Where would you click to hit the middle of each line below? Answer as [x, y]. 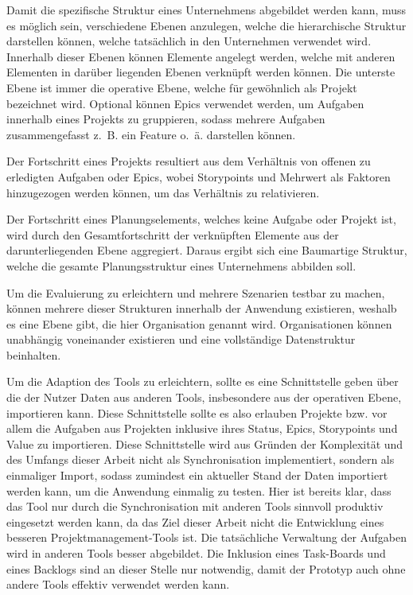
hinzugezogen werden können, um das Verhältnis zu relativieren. [163, 192]
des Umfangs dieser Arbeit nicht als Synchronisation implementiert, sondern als [201, 459]
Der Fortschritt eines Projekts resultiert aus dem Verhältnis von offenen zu [189, 161]
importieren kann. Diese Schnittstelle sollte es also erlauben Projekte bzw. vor [197, 412]
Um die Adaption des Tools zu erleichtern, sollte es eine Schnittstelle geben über [203, 381]
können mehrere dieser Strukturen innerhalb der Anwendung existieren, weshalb [202, 308]
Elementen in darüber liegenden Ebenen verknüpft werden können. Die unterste [201, 72]
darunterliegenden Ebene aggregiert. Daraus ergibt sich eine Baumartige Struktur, [207, 250]
